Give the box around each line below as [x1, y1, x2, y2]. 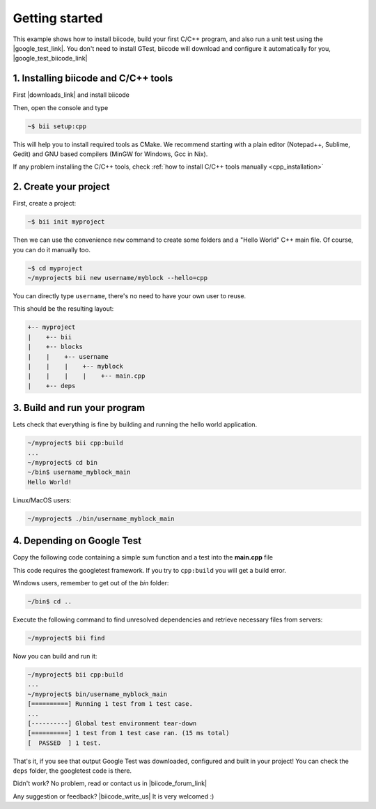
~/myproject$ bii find [27, 634, 105, 642]
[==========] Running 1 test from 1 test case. [27, 700, 193, 708]
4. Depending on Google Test [13, 535, 142, 547]
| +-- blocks [27, 343, 84, 351]
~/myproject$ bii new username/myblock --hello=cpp [27, 274, 208, 282]
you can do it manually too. [13, 245, 91, 254]
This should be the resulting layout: [13, 305, 114, 313]
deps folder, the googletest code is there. [13, 766, 132, 775]
